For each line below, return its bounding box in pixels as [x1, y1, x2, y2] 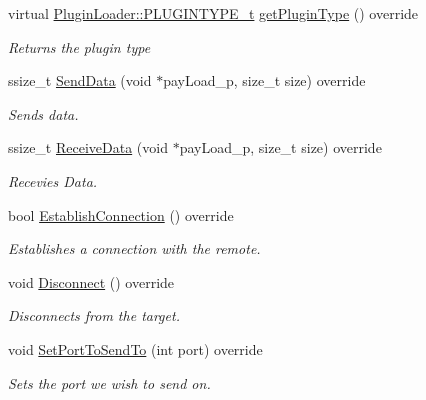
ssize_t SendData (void [8, 70, 152, 91]
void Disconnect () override [8, 271, 175, 292]
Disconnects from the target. [8, 305, 180, 326]
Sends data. [8, 103, 79, 124]
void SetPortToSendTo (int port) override [8, 338, 263, 359]
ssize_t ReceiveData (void [8, 137, 168, 158]
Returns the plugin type [8, 36, 151, 57]
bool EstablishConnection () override [8, 204, 234, 225]
